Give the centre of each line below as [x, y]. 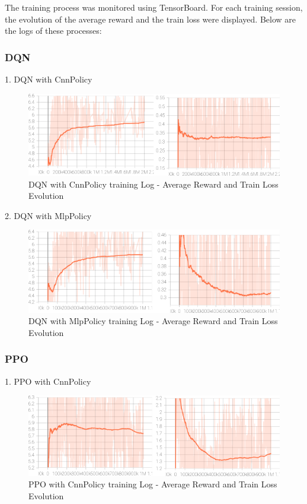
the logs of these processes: [53, 31]
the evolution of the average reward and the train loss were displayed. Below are [151, 19]
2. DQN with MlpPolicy [48, 215]
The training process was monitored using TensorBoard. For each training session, [154, 7]
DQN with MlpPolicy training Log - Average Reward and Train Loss [153, 321]
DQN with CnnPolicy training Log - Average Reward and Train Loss [153, 184]
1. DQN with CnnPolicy [49, 79]
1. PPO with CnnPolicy [48, 381]
